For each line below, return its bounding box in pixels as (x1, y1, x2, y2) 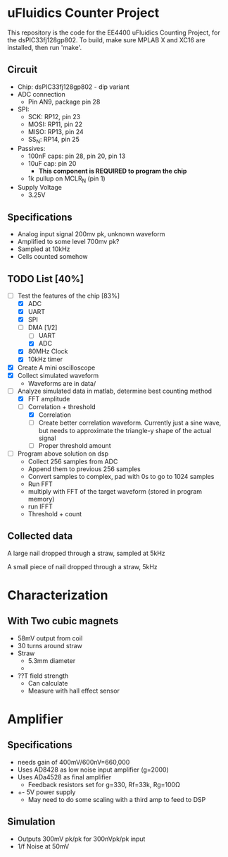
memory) (27, 495, 55, 504)
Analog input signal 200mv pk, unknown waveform (17, 230, 165, 238)
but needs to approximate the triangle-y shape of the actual (38, 426, 212, 434)
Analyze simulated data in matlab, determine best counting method (17, 387, 213, 395)
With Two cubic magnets (7, 615, 119, 627)
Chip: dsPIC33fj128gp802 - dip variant (17, 83, 130, 91)
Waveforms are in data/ (27, 379, 96, 387)
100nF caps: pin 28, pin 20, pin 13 (27, 152, 126, 160)
